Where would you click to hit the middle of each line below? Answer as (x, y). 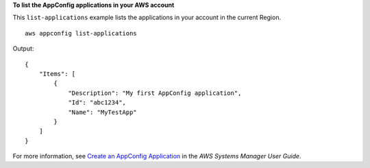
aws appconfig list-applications (81, 33)
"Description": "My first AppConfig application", (155, 93)
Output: (23, 48)
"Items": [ (57, 74)
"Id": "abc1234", (97, 103)
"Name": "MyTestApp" (102, 112)
